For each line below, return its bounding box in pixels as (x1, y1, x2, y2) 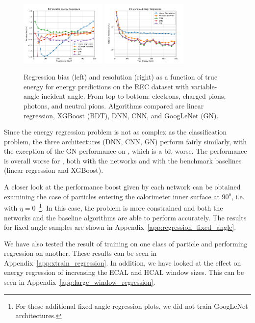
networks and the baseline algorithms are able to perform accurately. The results (4, 212, 247, 222)
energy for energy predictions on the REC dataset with (24, 81, 189, 91)
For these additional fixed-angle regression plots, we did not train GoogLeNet (15, 300, 248, 311)
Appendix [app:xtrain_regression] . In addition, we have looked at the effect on (4, 257, 241, 268)
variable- (191, 81, 217, 91)
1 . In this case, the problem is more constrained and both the (39, 201, 223, 213)
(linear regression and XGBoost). (4, 165, 103, 175)
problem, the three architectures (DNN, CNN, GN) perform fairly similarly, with (4, 136, 247, 146)
